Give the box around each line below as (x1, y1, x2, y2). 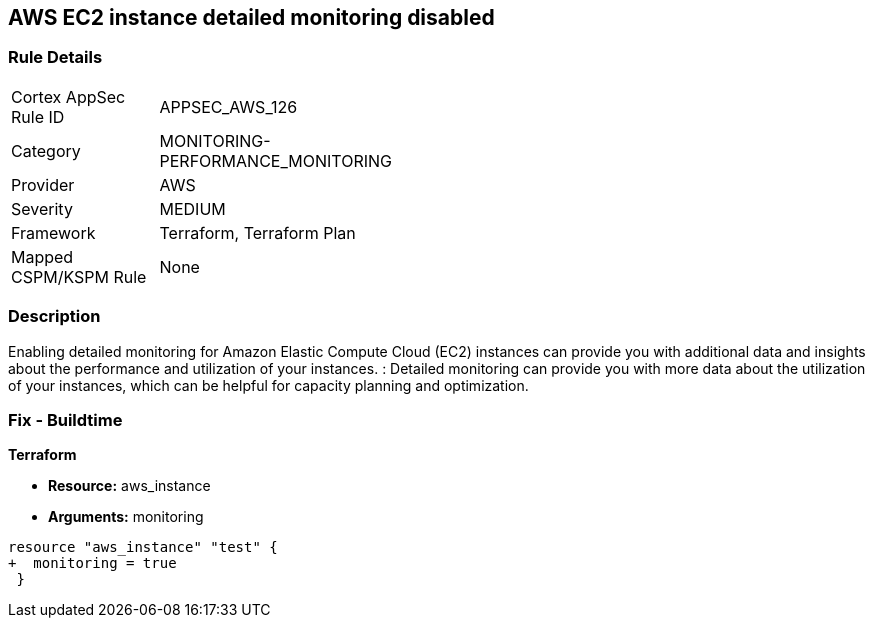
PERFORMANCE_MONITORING (159, 150, 393, 171)
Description (8, 306, 101, 327)
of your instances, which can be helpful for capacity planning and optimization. (8, 376, 529, 394)
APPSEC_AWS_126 (159, 96, 298, 117)
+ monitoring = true (8, 555, 177, 572)
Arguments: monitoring (48, 508, 204, 526)
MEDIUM (159, 198, 226, 219)
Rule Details (8, 47, 103, 68)
